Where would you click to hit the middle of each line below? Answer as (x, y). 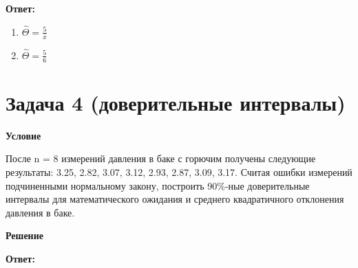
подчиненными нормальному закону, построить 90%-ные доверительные (158, 185)
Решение (24, 235)
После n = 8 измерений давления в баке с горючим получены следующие (161, 158)
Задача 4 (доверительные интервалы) (176, 102)
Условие (23, 135)
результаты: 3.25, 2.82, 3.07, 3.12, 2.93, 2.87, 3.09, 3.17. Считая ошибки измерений (179, 172)
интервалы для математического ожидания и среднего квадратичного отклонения (175, 199)
